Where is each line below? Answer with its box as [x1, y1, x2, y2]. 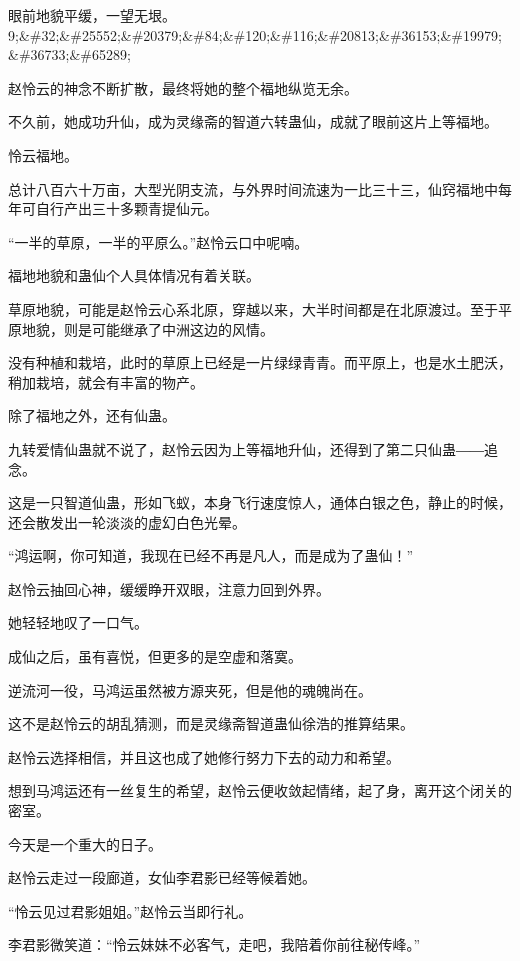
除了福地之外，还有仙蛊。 [8, 405, 176, 426]
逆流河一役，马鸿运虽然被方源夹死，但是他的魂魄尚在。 [8, 679, 372, 700]
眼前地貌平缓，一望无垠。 [8, 5, 176, 25]
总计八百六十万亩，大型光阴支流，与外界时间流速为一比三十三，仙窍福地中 [8, 178, 498, 199]
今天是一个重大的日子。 [8, 833, 162, 854]
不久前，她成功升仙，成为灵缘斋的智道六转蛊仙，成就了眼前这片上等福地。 [8, 111, 498, 132]
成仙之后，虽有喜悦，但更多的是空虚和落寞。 [8, 646, 302, 667]
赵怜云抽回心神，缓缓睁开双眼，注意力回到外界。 [8, 578, 330, 599]
